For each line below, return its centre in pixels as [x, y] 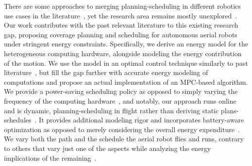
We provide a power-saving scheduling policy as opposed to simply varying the [121, 91]
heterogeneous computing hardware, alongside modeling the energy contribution [123, 53]
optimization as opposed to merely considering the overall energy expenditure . [122, 129]
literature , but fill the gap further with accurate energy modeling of [106, 72]
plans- [230, 110]
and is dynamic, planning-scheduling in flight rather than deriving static [111, 110]
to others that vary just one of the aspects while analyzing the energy [108, 148]
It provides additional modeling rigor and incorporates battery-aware [142, 120]
